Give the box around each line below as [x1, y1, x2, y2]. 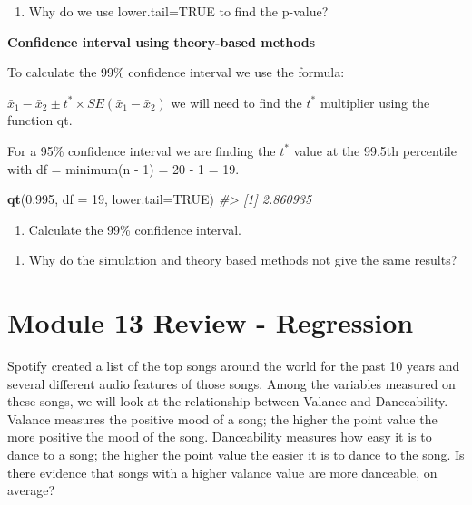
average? [7, 481, 55, 500]
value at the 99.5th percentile [293, 141, 457, 160]
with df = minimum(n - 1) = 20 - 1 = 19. [7, 159, 240, 178]
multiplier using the [320, 92, 430, 112]
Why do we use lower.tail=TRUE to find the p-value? [28, 2, 329, 20]
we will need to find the [171, 92, 302, 112]
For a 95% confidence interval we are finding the [7, 141, 276, 160]
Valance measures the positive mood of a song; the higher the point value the [7, 409, 438, 428]
